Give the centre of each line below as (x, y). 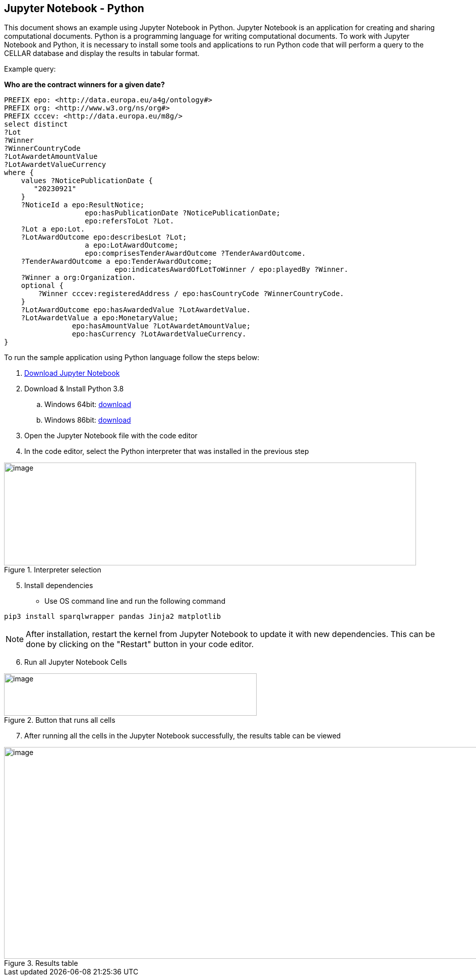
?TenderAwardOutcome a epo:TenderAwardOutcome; (117, 262)
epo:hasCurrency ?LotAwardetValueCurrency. (159, 334)
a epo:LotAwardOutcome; (132, 245)
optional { (42, 286)
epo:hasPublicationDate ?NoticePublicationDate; (183, 213)
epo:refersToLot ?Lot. (130, 221)
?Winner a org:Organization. (78, 278)
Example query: (30, 69)
